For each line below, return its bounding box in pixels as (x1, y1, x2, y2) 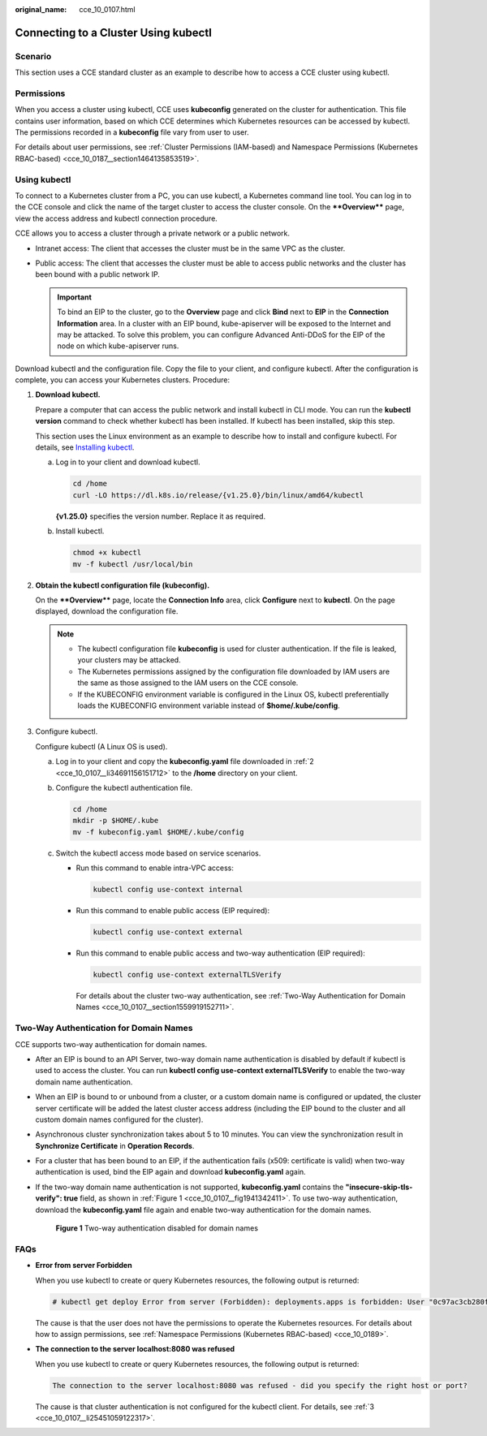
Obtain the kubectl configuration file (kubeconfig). (35, 580, 210, 590)
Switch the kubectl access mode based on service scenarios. (55, 848, 261, 858)
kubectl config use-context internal (93, 885, 243, 895)
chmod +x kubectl (72, 548, 142, 558)
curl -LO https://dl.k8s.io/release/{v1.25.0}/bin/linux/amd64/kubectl (72, 490, 364, 499)
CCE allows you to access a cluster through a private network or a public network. (15, 228, 290, 239)
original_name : (15, 5, 67, 14)
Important (57, 292, 93, 302)
